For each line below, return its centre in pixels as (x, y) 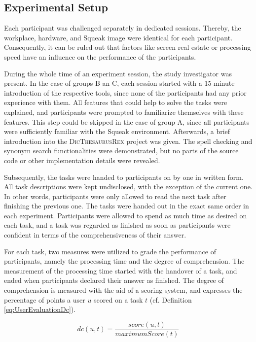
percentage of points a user (45, 299)
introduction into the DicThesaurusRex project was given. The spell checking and (128, 141)
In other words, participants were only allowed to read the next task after (115, 196)
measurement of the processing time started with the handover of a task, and (121, 270)
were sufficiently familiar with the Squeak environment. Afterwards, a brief (117, 131)
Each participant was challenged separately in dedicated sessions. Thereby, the (123, 28)
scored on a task (118, 299)
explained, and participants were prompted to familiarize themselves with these (124, 112)
